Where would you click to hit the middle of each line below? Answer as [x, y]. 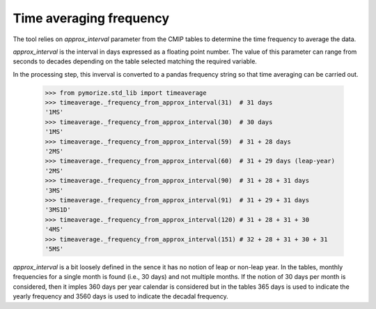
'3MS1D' [58, 210]
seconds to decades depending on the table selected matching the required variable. [135, 61]
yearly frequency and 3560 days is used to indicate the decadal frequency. [121, 296]
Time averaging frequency [91, 18]
